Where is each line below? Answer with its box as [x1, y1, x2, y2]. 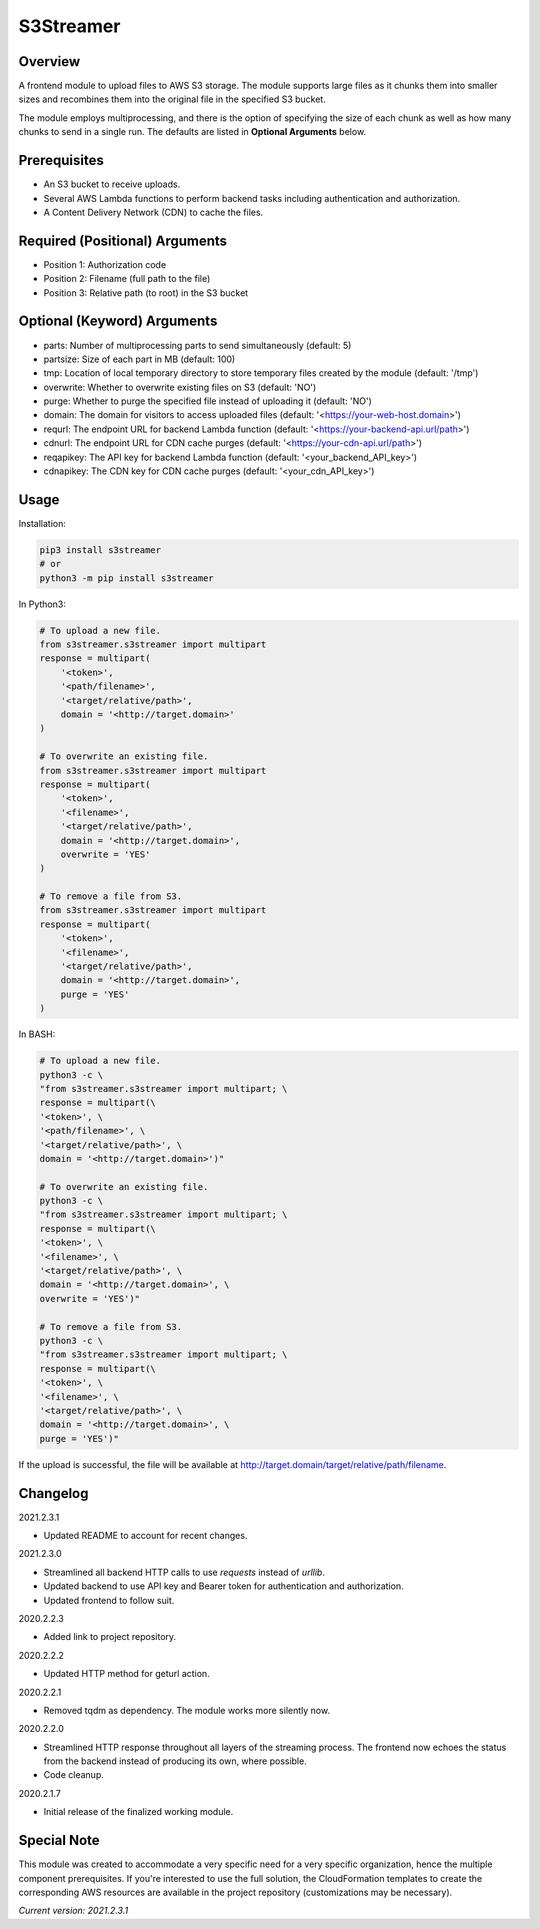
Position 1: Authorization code [43, 258, 167, 270]
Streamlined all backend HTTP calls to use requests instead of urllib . [43, 1566, 325, 1578]
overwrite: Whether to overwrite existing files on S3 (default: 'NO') [43, 381, 317, 393]
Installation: [18, 517, 67, 529]
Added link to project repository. [43, 1631, 177, 1643]
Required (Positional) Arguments [18, 232, 228, 249]
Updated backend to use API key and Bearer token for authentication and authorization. [43, 1580, 404, 1592]
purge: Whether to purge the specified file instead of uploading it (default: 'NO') [43, 395, 372, 407]
